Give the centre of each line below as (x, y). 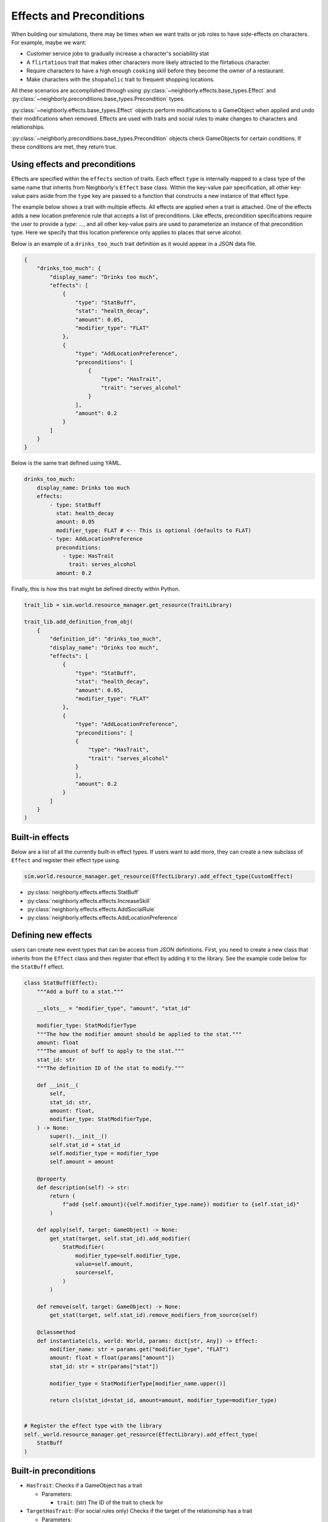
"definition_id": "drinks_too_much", (106, 639)
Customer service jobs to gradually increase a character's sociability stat (118, 54)
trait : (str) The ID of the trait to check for (110, 1502)
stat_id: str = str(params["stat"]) (104, 1366)
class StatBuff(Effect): (61, 983)
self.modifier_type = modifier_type (104, 1153)
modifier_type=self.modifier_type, (128, 1255)
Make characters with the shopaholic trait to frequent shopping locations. (121, 79)
